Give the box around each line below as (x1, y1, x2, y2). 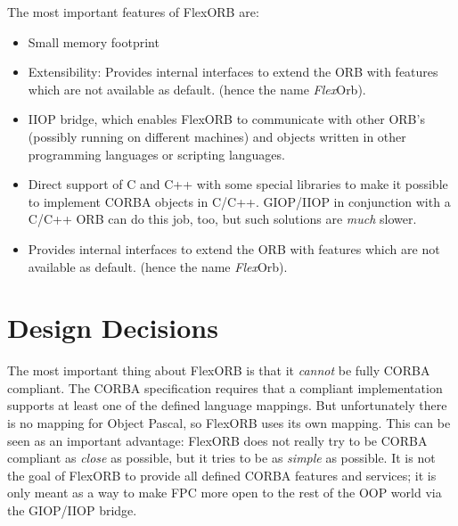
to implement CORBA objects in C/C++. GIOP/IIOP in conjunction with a (28, 192, 451, 210)
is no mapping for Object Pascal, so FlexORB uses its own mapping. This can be (7, 414, 451, 432)
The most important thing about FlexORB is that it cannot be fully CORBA (7, 361, 430, 380)
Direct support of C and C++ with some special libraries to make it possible (28, 175, 448, 193)
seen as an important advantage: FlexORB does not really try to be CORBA (7, 431, 428, 449)
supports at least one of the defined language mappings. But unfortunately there (7, 396, 447, 415)
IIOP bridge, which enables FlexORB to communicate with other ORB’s (28, 110, 425, 128)
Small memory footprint (28, 32, 159, 51)
